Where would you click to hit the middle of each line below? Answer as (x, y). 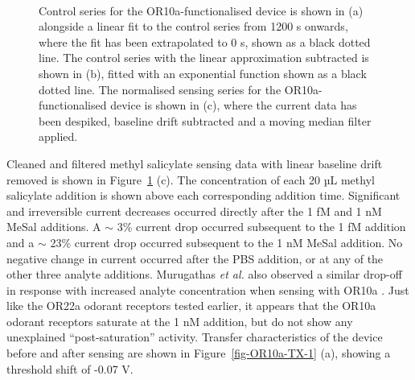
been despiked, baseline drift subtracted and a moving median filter (205, 120)
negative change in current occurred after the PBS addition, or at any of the (195, 258)
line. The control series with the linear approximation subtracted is (204, 58)
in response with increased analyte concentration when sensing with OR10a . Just (208, 289)
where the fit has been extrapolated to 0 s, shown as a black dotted (205, 41)
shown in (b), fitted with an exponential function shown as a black (203, 73)
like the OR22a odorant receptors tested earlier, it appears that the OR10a (191, 306)
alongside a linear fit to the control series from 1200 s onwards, (193, 26)
